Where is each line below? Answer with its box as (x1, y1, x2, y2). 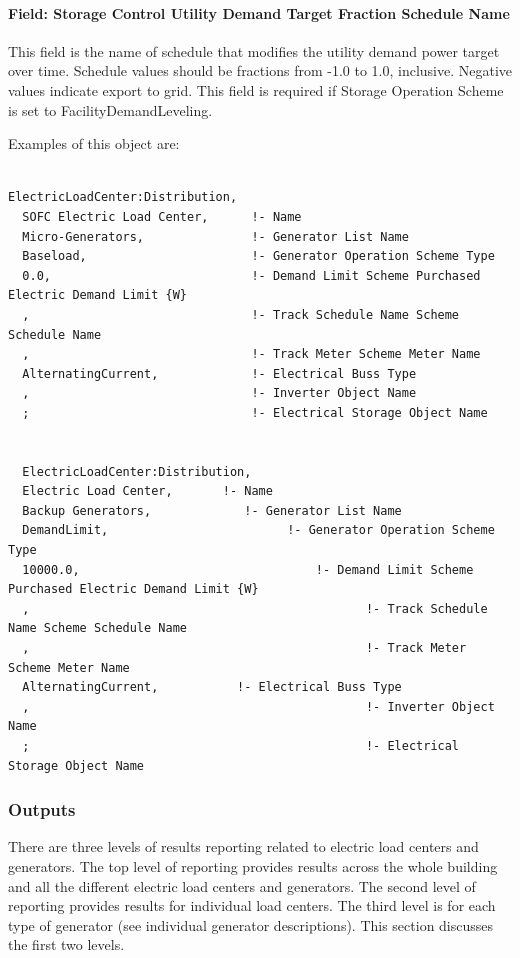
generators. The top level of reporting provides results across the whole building (8, 855, 498, 876)
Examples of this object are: (8, 133, 180, 154)
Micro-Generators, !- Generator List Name (22, 229, 409, 244)
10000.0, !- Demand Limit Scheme (22, 562, 474, 577)
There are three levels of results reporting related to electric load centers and (8, 836, 479, 857)
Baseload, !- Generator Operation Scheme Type (22, 249, 495, 264)
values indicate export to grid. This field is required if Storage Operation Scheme (8, 79, 504, 100)
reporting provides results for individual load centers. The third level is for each (8, 895, 496, 916)
